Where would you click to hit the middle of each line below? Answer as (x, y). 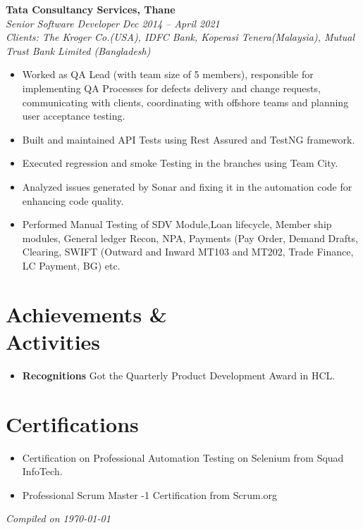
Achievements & (86, 314)
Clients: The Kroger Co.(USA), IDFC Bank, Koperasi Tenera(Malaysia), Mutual (180, 37)
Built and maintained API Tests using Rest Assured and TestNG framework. (189, 139)
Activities (53, 341)
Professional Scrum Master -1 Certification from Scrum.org (150, 494)
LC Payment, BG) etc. (71, 265)
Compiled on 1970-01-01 (58, 518)
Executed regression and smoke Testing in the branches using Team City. (180, 163)
